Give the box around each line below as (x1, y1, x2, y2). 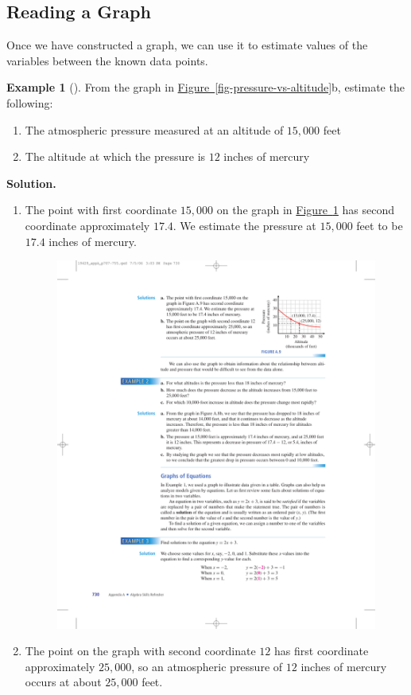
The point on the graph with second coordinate (25, 642, 256, 659)
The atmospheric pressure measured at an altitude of (25, 121, 284, 138)
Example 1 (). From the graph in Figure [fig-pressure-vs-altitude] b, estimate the (6, 79, 405, 96)
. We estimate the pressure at (173, 217, 316, 233)
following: (6, 94, 53, 111)
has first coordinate (274, 642, 369, 659)
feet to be (356, 217, 403, 233)
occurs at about (25, 674, 102, 690)
